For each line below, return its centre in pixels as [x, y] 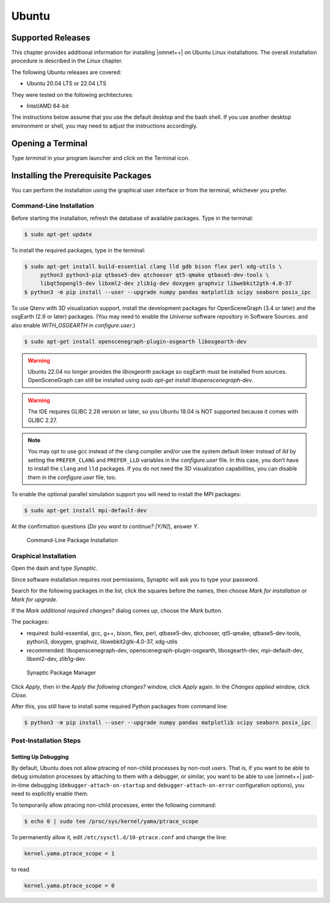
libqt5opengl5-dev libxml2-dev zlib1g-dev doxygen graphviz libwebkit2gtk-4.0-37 [166, 284]
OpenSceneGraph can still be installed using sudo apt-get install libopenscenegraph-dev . [141, 380]
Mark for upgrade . [35, 599]
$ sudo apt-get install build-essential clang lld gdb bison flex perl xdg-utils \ [153, 266]
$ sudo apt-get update [58, 234]
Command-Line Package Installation [72, 540]
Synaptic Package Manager [61, 673]
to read [20, 869]
